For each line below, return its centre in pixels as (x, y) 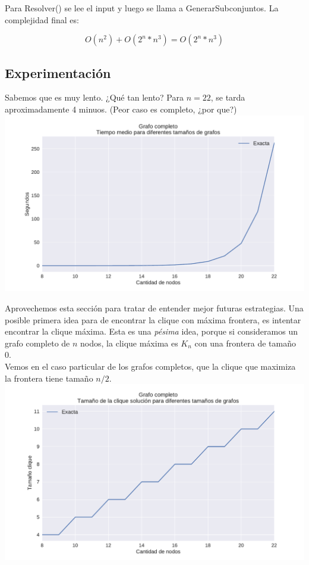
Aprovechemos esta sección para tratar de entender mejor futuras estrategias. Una (154, 308)
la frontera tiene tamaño (49, 378)
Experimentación (58, 72)
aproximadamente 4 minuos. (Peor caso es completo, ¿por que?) (121, 109)
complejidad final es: (42, 19)
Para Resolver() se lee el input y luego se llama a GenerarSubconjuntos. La (142, 8)
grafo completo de (37, 343)
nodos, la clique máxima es (129, 343)
